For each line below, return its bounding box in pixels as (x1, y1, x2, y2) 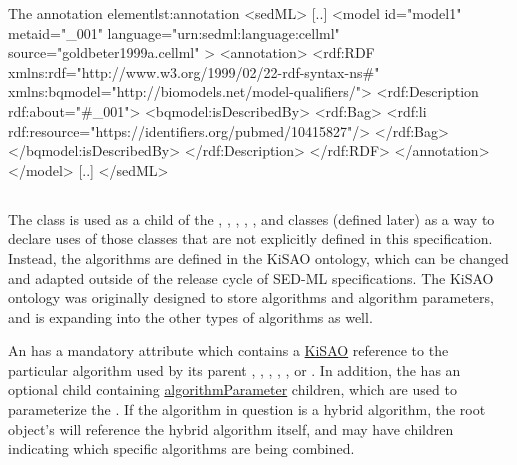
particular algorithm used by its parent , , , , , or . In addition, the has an (8, 359, 461, 380)
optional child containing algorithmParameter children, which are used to (8, 379, 457, 400)
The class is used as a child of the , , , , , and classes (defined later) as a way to (8, 208, 495, 229)
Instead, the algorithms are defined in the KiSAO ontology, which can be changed (8, 247, 509, 268)
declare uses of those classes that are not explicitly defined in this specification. (8, 228, 493, 249)
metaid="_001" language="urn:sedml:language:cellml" (8, 22, 340, 43)
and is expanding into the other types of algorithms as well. (8, 306, 373, 327)
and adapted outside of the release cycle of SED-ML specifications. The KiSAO (8, 267, 494, 288)
